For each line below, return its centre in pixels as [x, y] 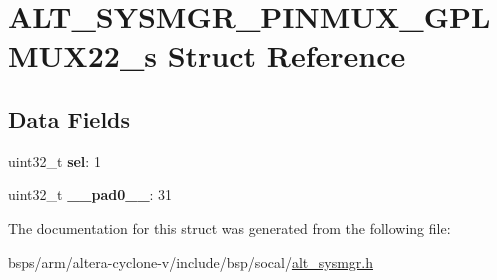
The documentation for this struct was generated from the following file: [229, 227]
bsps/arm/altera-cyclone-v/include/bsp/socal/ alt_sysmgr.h [190, 261]
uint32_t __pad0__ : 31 [90, 194]
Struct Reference [286, 55]
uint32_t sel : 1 [54, 160]
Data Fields [69, 118]
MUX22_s [82, 55]
